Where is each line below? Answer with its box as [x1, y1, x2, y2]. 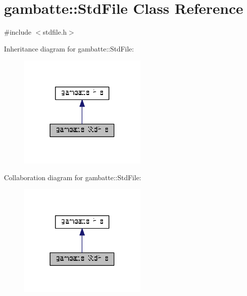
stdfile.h [43, 27, 67, 37]
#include [4, 27, 32, 37]
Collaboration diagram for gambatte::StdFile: [4, 172, 142, 182]
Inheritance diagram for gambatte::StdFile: [4, 43, 134, 53]
